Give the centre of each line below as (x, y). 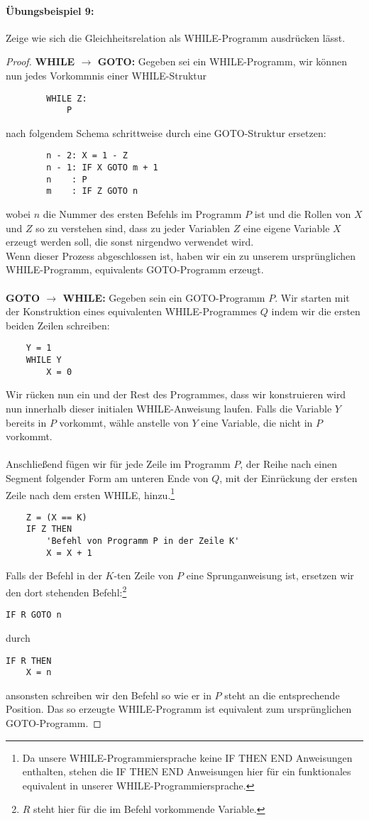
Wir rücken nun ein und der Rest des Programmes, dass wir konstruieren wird (176, 394)
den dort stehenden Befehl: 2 (66, 591)
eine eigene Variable (287, 228)
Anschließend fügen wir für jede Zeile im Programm (118, 464)
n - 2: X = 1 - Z (87, 156)
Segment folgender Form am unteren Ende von (107, 477)
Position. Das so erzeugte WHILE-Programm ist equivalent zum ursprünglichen (179, 709)
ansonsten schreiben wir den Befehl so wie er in (109, 695)
